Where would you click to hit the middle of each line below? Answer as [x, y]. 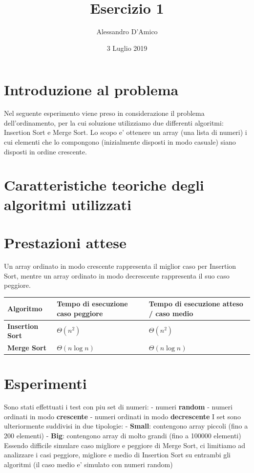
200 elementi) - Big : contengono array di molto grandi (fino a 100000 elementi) [123, 436]
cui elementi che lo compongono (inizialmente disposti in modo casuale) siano [120, 142]
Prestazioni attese [65, 242]
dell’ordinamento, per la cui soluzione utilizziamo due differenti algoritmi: [114, 122]
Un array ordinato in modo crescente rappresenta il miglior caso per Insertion [120, 266]
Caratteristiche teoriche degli [104, 185]
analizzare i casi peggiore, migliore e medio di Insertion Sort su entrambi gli [117, 455]
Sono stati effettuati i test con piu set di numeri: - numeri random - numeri [118, 407]
